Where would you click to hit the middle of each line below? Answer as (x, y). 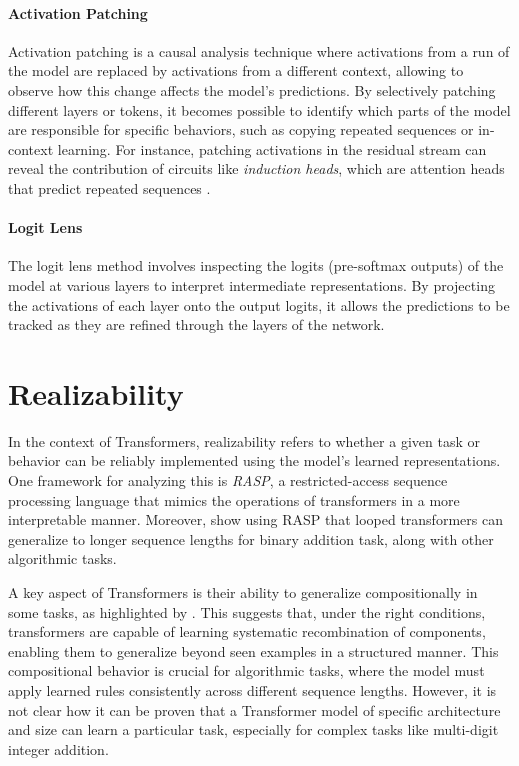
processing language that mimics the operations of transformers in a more (234, 499)
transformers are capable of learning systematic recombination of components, (247, 631)
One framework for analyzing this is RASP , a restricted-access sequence (228, 480)
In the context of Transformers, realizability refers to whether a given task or (244, 440)
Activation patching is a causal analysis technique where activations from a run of (259, 50)
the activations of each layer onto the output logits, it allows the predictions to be (259, 304)
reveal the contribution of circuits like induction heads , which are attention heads (256, 168)
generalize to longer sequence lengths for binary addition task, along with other (251, 538)
